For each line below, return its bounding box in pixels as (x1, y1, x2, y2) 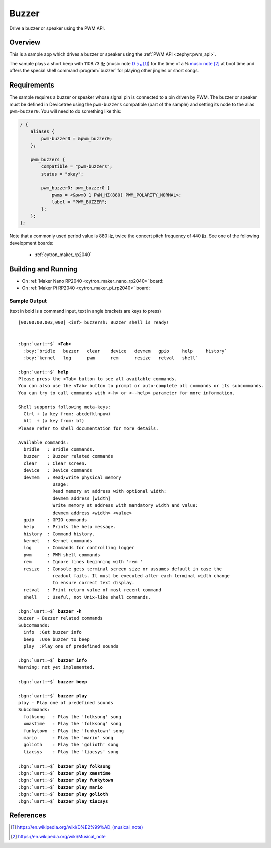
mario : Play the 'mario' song (23, 735, 114, 741)
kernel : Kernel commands (23, 538, 93, 544)
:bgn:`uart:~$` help (18, 369, 69, 375)
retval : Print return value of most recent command (23, 587, 162, 593)
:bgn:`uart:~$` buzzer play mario (18, 784, 103, 790)
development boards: (9, 240, 54, 246)
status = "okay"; (41, 171, 84, 177)
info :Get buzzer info (23, 629, 82, 635)
